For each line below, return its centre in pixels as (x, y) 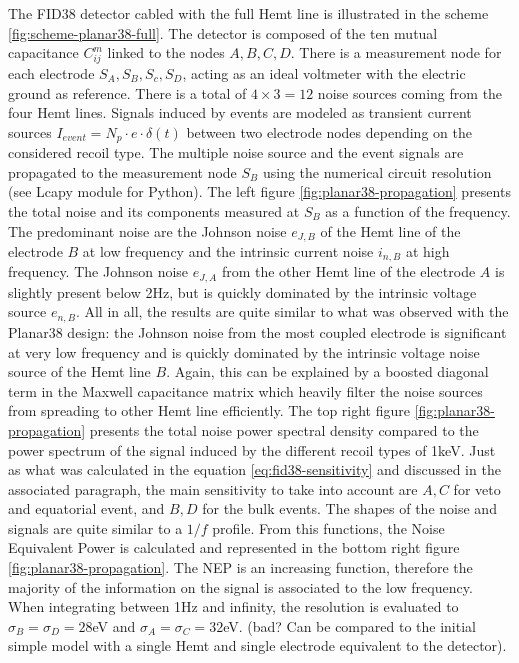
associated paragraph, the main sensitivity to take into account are (213, 488)
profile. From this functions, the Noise (328, 527)
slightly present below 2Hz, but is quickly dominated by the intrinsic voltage (242, 291)
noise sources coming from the (410, 92)
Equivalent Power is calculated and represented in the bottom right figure (234, 547)
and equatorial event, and (86, 508)
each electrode (51, 72)
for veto (477, 488)
